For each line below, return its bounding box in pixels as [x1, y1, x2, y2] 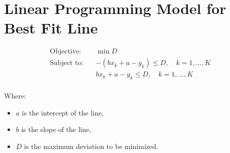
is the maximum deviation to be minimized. [24, 141, 158, 151]
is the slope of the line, [21, 124, 91, 134]
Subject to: [50, 59, 84, 67]
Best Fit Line [4, 17, 98, 38]
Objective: [50, 48, 81, 55]
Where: [4, 90, 26, 101]
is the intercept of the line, [22, 107, 104, 117]
